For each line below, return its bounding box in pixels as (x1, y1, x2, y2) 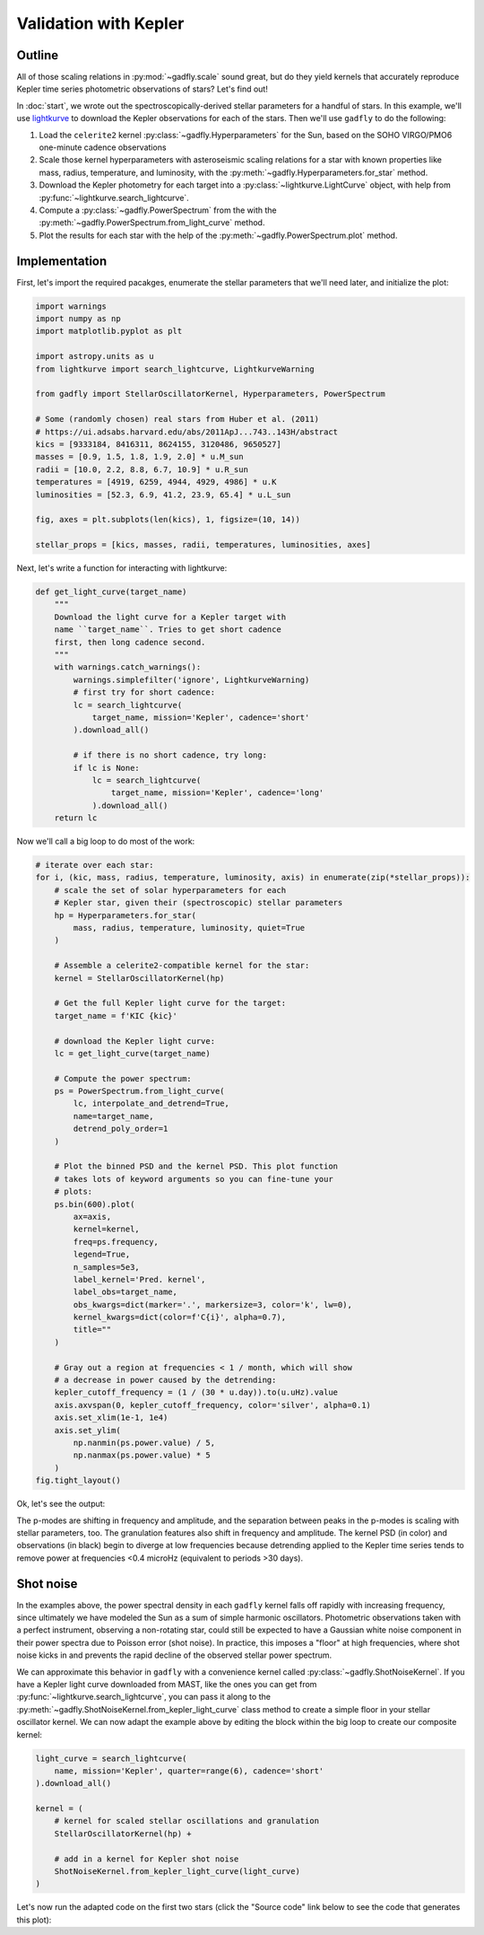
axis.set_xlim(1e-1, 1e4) (54, 1413, 169, 1423)
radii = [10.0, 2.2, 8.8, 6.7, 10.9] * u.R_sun (35, 464, 248, 475)
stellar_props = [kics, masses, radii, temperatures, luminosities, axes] (35, 539, 372, 550)
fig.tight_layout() (35, 1475, 121, 1485)
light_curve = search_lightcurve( (35, 1753, 187, 1764)
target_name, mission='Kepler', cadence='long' (110, 788, 324, 798)
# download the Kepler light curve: (54, 1036, 215, 1046)
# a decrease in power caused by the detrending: (54, 1375, 277, 1386)
